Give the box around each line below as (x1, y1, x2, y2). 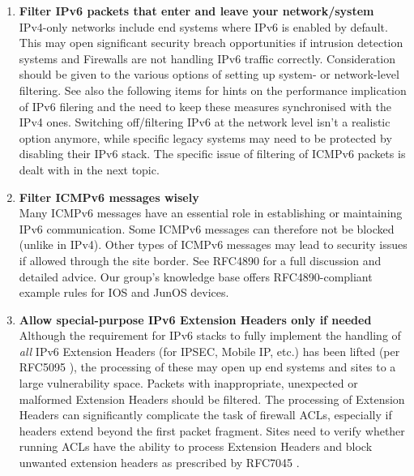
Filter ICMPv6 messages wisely (19, 188, 199, 205)
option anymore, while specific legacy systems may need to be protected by (19, 129, 392, 146)
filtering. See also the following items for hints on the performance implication (19, 81, 407, 98)
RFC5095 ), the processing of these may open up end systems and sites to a (19, 358, 396, 375)
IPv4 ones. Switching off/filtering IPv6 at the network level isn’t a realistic (19, 114, 391, 131)
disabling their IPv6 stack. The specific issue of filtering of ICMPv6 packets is (19, 145, 406, 162)
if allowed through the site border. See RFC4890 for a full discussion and (19, 251, 382, 268)
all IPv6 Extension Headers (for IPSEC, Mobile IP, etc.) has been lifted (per (19, 342, 400, 359)
